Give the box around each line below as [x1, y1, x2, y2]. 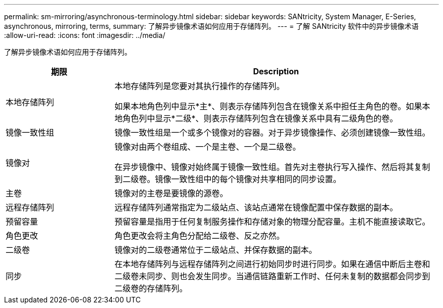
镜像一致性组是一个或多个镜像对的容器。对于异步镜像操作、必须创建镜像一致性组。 [114, 127, 430, 138]
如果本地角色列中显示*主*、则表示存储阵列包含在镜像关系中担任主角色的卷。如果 [114, 101, 422, 111]
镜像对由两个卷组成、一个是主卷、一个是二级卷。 [114, 142, 301, 152]
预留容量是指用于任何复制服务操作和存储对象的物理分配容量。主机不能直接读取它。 [114, 216, 430, 227]
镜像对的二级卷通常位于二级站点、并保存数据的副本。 [114, 245, 317, 255]
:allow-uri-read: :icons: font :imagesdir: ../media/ [4, 31, 165, 39]
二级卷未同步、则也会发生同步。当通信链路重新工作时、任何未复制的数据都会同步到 [114, 271, 430, 281]
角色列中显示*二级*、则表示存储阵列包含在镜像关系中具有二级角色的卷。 [122, 113, 398, 123]
